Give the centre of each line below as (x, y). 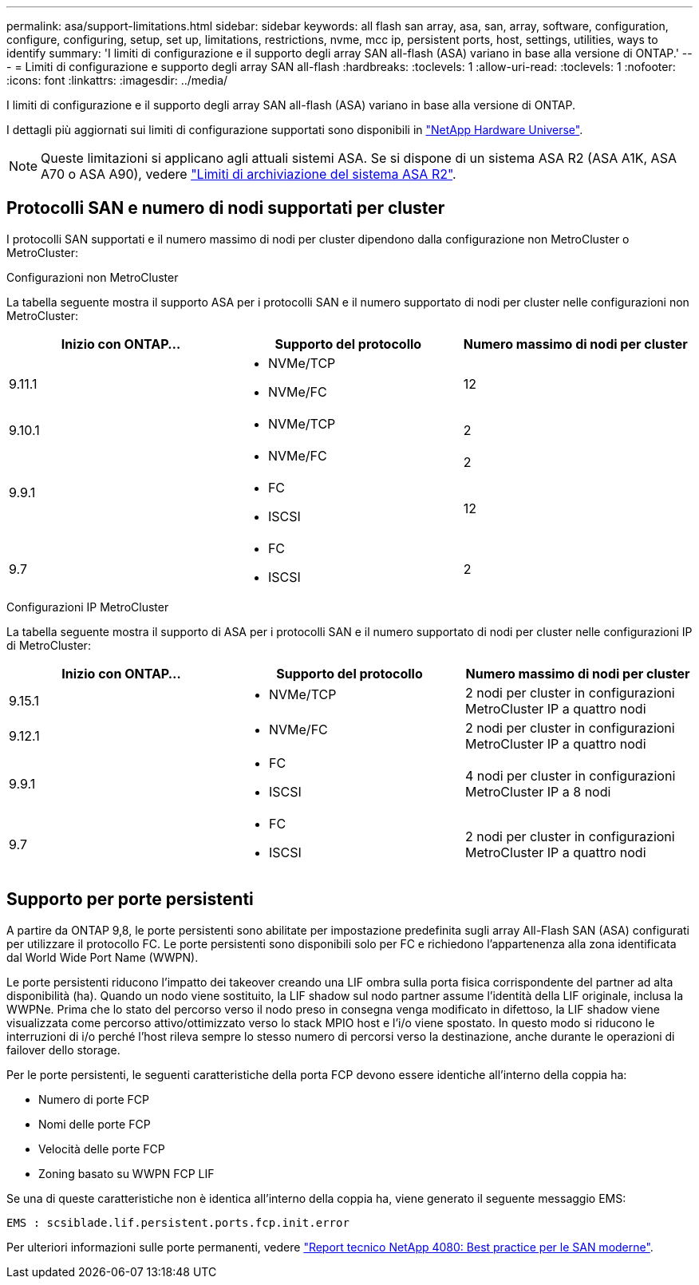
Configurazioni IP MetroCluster (88, 607)
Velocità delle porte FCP (102, 1149)
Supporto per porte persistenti (130, 899)
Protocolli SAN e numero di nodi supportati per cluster (226, 208)
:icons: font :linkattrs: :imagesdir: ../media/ (117, 80)
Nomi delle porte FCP (95, 1124)
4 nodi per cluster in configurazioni (570, 775)
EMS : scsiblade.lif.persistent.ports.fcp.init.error (178, 1222)
